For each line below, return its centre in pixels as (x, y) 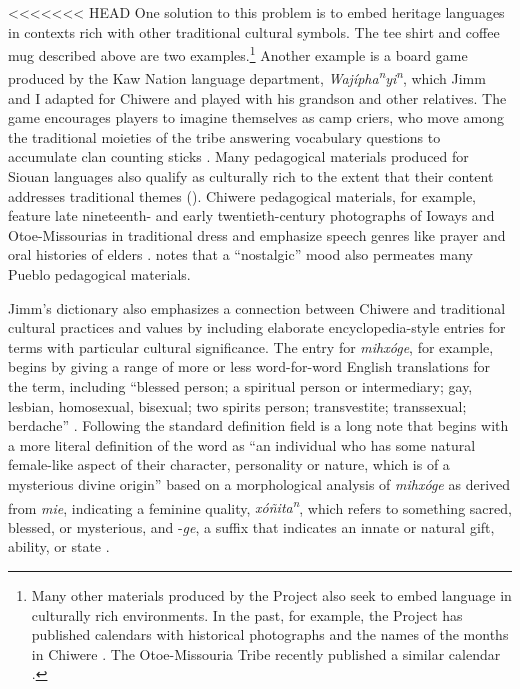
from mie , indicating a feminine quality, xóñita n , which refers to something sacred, (260, 506)
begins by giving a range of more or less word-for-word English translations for (249, 366)
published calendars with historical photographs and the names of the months (270, 634)
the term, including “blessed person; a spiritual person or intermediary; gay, (240, 386)
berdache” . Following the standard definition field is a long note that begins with (258, 425)
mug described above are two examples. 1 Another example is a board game (238, 53)
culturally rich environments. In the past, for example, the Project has (247, 614)
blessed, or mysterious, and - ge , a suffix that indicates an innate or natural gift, (251, 526)
